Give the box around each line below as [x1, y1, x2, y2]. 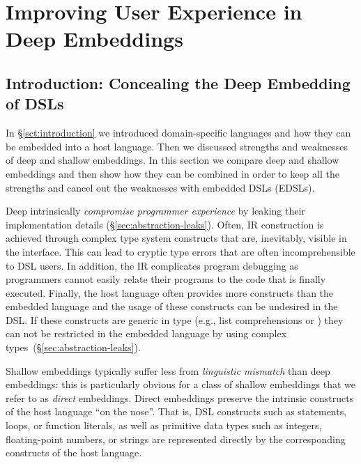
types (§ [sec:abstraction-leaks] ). [6, 340, 141, 355]
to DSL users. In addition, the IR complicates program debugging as [6, 258, 298, 272]
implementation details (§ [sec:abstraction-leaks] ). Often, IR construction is [6, 217, 324, 231]
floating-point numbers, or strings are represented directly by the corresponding [6, 431, 346, 446]
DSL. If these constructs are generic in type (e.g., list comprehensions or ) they [6, 312, 344, 327]
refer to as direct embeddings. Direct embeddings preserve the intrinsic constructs [6, 390, 354, 405]
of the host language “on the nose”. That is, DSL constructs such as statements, [6, 404, 347, 419]
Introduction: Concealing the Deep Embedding [6, 72, 351, 93]
